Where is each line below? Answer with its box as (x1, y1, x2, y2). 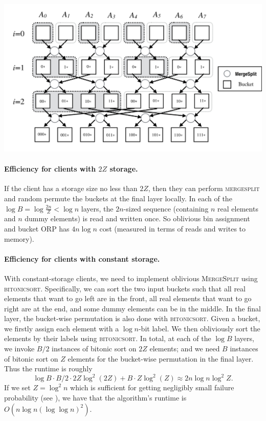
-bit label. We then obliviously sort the (138, 323, 260, 333)
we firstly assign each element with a (4, 323, 119, 333)
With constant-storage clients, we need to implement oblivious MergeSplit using (4, 272, 258, 283)
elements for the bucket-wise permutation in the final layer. (68, 353, 254, 364)
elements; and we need (149, 343, 220, 354)
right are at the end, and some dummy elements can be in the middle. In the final (4, 303, 261, 313)
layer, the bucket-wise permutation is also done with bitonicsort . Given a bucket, (4, 313, 260, 324)
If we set (4, 382, 31, 393)
